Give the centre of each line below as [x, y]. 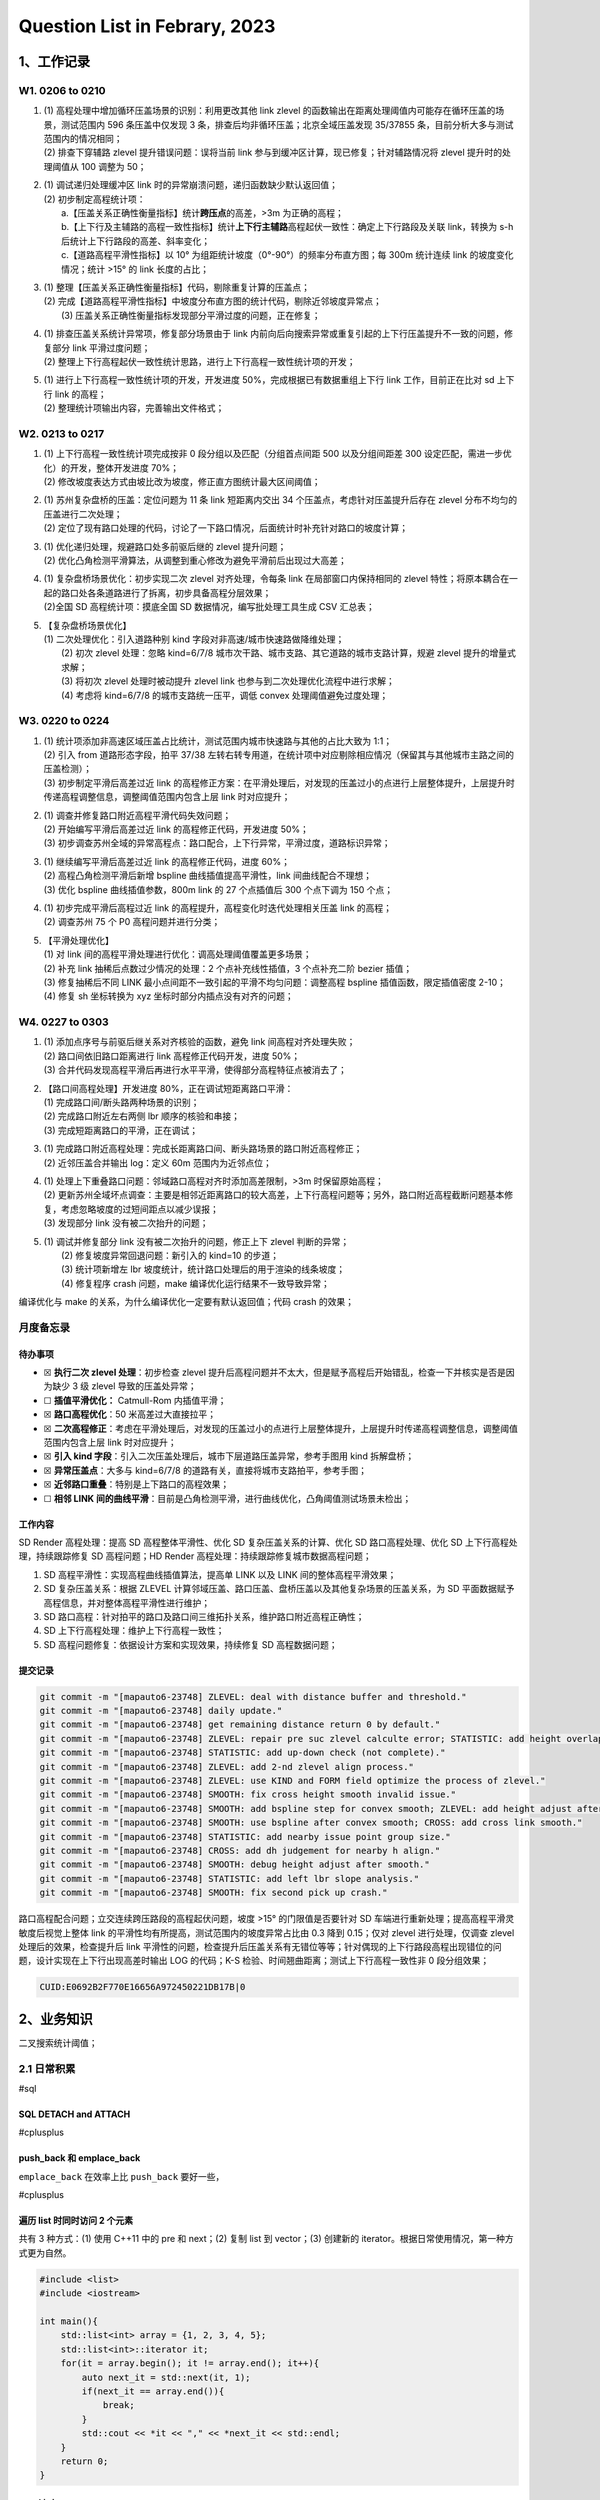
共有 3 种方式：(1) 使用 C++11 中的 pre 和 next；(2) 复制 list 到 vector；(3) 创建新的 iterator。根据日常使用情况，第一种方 [266, 2239]
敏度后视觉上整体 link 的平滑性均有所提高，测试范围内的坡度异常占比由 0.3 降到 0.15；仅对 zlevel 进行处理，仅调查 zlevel [266, 1932]
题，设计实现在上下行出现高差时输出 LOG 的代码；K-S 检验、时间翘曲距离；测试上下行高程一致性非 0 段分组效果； [254, 1961]
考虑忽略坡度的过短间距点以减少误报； [139, 1209]
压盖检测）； [67, 769]
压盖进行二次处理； [83, 514]
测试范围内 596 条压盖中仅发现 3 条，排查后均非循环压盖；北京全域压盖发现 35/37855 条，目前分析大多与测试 [287, 124]
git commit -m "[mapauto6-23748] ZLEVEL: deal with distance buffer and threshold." [253, 1696]
